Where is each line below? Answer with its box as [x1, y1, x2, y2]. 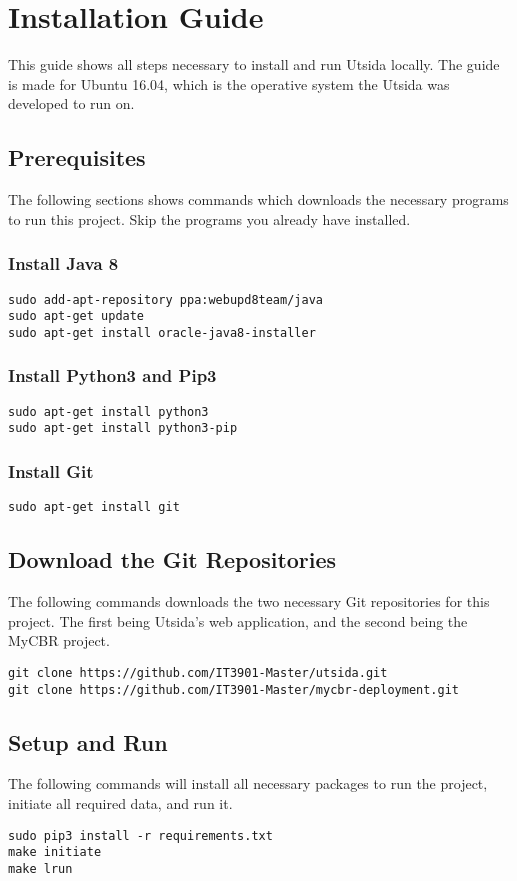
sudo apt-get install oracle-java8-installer [8, 325, 316, 340]
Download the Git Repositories [8, 544, 337, 575]
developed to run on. [8, 93, 135, 114]
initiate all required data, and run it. [8, 792, 233, 813]
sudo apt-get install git [8, 500, 180, 515]
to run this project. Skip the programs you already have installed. [8, 208, 411, 229]
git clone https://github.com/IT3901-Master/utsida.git [8, 665, 388, 680]
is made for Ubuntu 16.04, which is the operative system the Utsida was [8, 73, 450, 94]
